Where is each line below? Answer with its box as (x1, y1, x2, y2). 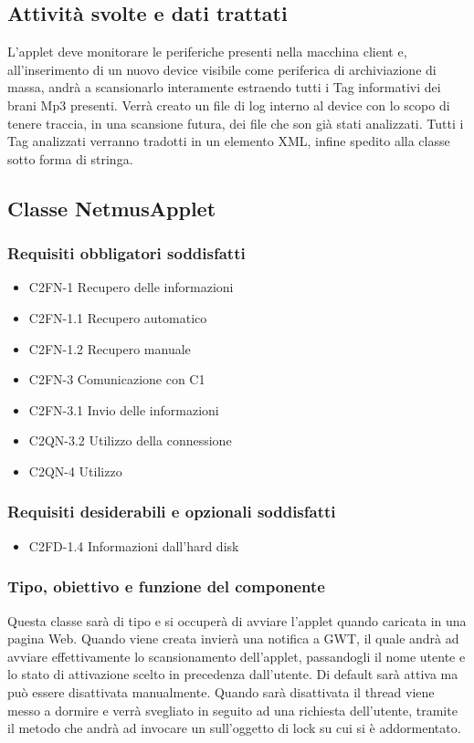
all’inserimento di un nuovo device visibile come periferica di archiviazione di (7, 59, 437, 78)
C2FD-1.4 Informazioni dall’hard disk (28, 536, 239, 555)
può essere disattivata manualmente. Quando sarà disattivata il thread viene (7, 682, 435, 701)
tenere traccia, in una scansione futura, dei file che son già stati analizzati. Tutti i (7, 113, 464, 132)
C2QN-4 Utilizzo (28, 461, 122, 480)
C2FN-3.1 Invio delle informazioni (28, 400, 219, 419)
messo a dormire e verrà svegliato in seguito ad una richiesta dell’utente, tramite (7, 700, 458, 719)
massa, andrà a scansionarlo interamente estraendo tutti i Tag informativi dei (7, 78, 441, 97)
